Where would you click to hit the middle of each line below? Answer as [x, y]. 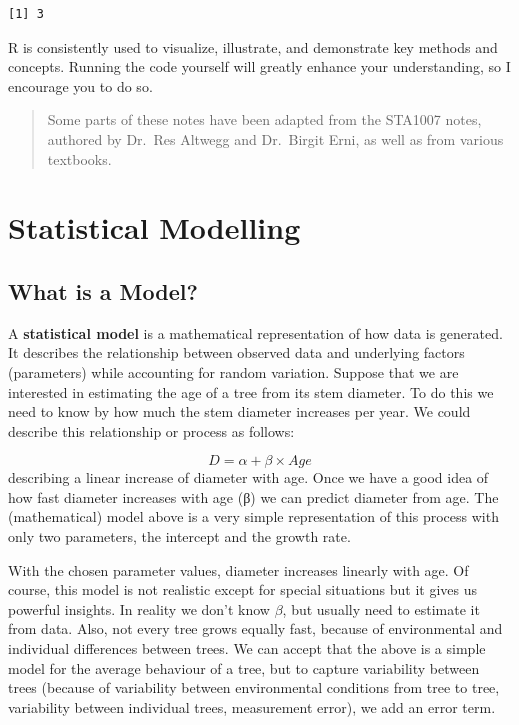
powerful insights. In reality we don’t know [139, 608]
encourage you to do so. [80, 85]
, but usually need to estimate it [381, 608]
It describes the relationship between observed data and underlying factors [236, 352]
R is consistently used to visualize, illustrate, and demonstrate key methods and [253, 46]
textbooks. [79, 158]
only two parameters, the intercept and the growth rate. [179, 536]
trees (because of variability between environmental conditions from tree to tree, [254, 687]
